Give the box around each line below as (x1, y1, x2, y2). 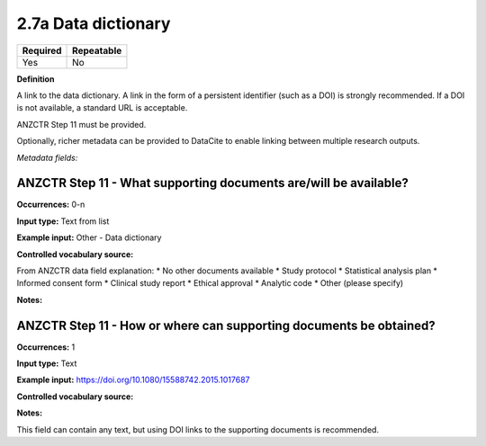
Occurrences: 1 (16, 342, 76, 352)
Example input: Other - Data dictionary (16, 232, 162, 243)
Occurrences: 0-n (16, 199, 85, 210)
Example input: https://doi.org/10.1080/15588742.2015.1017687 (16, 374, 250, 386)
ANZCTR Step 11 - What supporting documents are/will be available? (16, 175, 409, 191)
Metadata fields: (16, 152, 78, 163)
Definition (16, 73, 55, 85)
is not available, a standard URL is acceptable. (16, 103, 188, 113)
